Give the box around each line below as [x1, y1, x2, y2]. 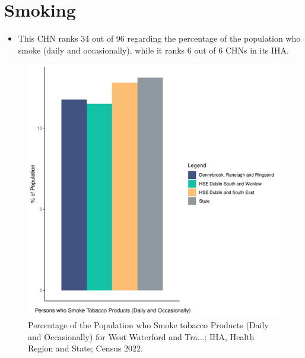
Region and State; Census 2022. [28, 342, 144, 354]
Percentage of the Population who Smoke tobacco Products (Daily [28, 318, 269, 331]
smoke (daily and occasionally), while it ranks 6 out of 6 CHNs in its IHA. [18, 43, 289, 56]
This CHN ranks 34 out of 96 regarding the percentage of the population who [18, 32, 301, 45]
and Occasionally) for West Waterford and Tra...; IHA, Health [28, 330, 255, 343]
